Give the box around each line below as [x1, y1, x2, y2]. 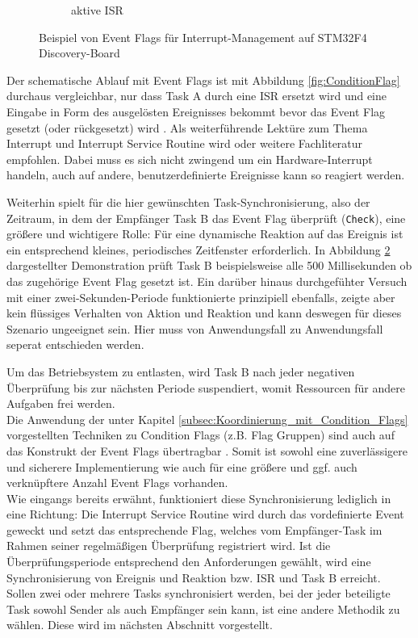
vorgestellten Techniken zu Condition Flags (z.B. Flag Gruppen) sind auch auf [6, 426, 395, 443]
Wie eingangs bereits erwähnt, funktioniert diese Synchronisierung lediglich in [6, 489, 391, 506]
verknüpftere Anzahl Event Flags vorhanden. [6, 474, 228, 491]
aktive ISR [71, 2, 123, 18]
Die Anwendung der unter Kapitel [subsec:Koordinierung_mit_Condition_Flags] [6, 410, 408, 427]
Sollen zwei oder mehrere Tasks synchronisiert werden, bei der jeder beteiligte [6, 585, 391, 602]
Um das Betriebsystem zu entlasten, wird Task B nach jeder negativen [6, 363, 355, 380]
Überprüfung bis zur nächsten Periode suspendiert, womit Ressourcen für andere [6, 379, 405, 396]
